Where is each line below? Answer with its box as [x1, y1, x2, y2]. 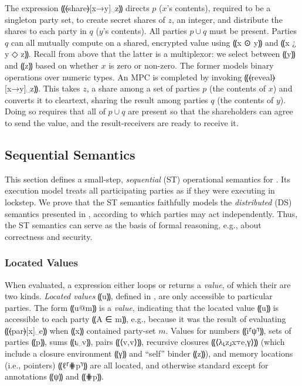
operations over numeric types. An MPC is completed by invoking [5, 70, 242, 83]
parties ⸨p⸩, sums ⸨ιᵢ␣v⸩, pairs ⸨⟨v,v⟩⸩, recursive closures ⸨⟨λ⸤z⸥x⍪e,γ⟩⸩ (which [5, 336, 285, 348]
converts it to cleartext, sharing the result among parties [5, 93, 208, 106]
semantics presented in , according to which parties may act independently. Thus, [5, 207, 298, 219]
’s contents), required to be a [167, 2, 271, 13]
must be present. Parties [209, 25, 297, 37]
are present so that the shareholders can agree [128, 105, 293, 117]
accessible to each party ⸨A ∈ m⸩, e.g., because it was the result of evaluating [5, 313, 286, 325]
